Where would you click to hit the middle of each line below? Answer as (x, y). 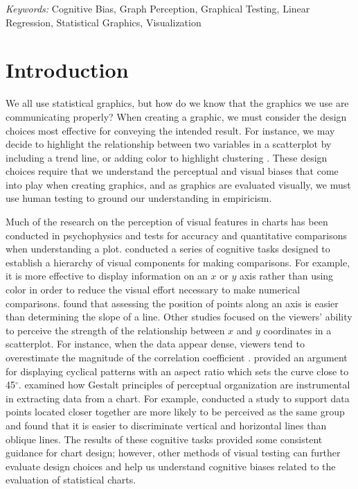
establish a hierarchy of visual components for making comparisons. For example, (178, 262)
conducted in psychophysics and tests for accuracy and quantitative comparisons (176, 235)
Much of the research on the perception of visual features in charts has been (167, 222)
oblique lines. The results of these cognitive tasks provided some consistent (164, 439)
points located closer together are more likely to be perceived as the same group (175, 412)
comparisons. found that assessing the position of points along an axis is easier (172, 303)
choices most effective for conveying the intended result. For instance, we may (170, 130)
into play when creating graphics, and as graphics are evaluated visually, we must (178, 184)
